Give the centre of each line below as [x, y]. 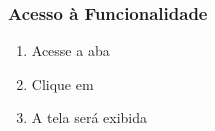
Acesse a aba [70, 50]
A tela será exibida [89, 117]
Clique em [62, 83]
